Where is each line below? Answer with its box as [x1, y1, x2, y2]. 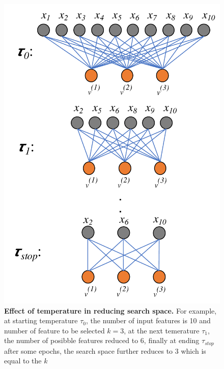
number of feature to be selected [4, 325, 105, 335]
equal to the [4, 355, 42, 366]
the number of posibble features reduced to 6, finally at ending [4, 335, 200, 346]
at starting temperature [4, 315, 78, 326]
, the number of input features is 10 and [86, 315, 211, 326]
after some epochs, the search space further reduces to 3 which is [4, 345, 206, 356]
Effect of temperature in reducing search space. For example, [4, 305, 217, 316]
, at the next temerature [124, 325, 200, 335]
